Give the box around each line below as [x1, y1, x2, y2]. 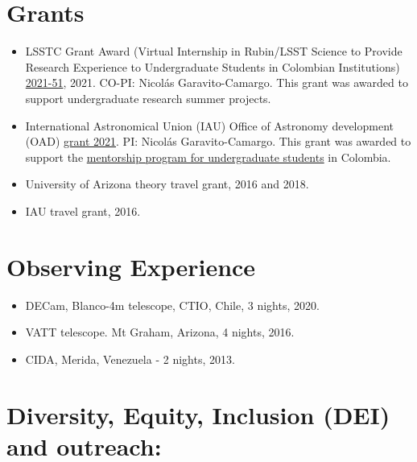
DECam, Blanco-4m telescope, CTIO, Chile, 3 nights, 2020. [25, 296, 320, 313]
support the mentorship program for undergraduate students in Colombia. [25, 148, 391, 165]
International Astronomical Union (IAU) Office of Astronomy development [25, 117, 394, 134]
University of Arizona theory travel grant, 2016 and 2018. [25, 175, 309, 192]
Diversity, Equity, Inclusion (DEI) [6, 398, 390, 431]
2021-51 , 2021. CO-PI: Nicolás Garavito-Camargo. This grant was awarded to [25, 74, 408, 91]
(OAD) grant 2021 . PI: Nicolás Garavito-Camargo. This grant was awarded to [25, 133, 411, 150]
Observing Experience [6, 250, 256, 283]
